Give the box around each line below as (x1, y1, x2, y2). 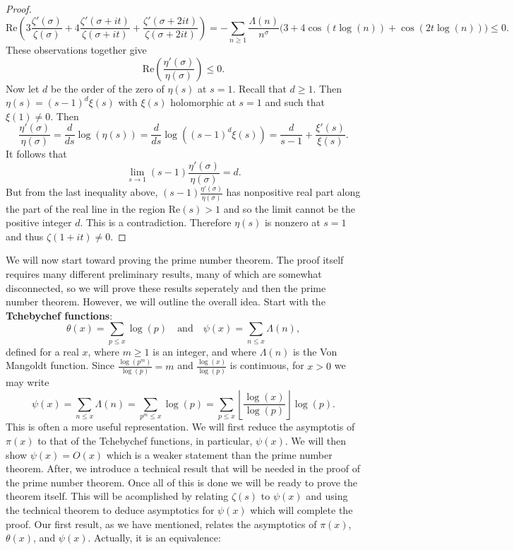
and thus (6, 228, 44, 243)
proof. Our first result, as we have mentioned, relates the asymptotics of (6, 516, 317, 531)
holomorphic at (170, 95, 236, 110)
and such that (265, 95, 325, 110)
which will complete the (250, 503, 353, 517)
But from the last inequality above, (6, 185, 158, 199)
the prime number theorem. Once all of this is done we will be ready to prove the (6, 474, 358, 489)
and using (306, 488, 348, 503)
